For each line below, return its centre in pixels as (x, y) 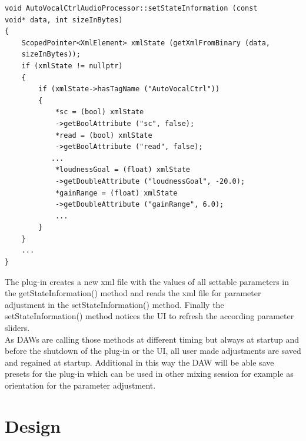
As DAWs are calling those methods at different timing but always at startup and (152, 339)
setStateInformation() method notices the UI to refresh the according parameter (149, 316)
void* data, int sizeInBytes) (64, 20)
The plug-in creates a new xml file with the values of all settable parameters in (147, 281)
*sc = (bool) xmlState (99, 112)
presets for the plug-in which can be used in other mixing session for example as (149, 374)
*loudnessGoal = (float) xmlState (122, 170)
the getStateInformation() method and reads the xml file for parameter (133, 293)
